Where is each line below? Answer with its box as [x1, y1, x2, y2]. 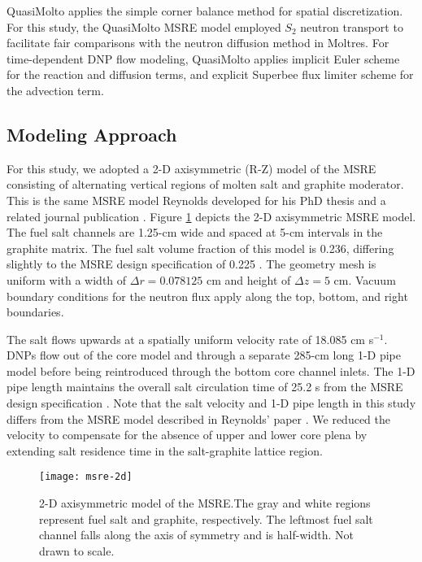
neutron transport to [300, 18, 403, 35]
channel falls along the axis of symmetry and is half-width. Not [39, 526, 354, 543]
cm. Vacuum [333, 271, 396, 288]
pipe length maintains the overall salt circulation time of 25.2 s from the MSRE [7, 378, 403, 395]
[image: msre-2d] [39, 471, 133, 483]
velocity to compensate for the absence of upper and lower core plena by [7, 426, 368, 443]
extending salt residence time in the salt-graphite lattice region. [7, 442, 323, 459]
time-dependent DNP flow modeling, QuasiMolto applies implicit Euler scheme [7, 50, 400, 67]
